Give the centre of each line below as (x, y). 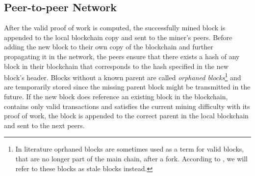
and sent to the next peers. (44, 125)
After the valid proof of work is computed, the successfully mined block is (115, 28)
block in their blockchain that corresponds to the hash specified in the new (116, 66)
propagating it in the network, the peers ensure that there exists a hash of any (122, 56)
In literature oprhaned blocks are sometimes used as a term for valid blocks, (130, 149)
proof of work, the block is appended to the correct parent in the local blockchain (126, 116)
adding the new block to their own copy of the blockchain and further (109, 47)
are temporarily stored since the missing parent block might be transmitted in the (127, 87)
